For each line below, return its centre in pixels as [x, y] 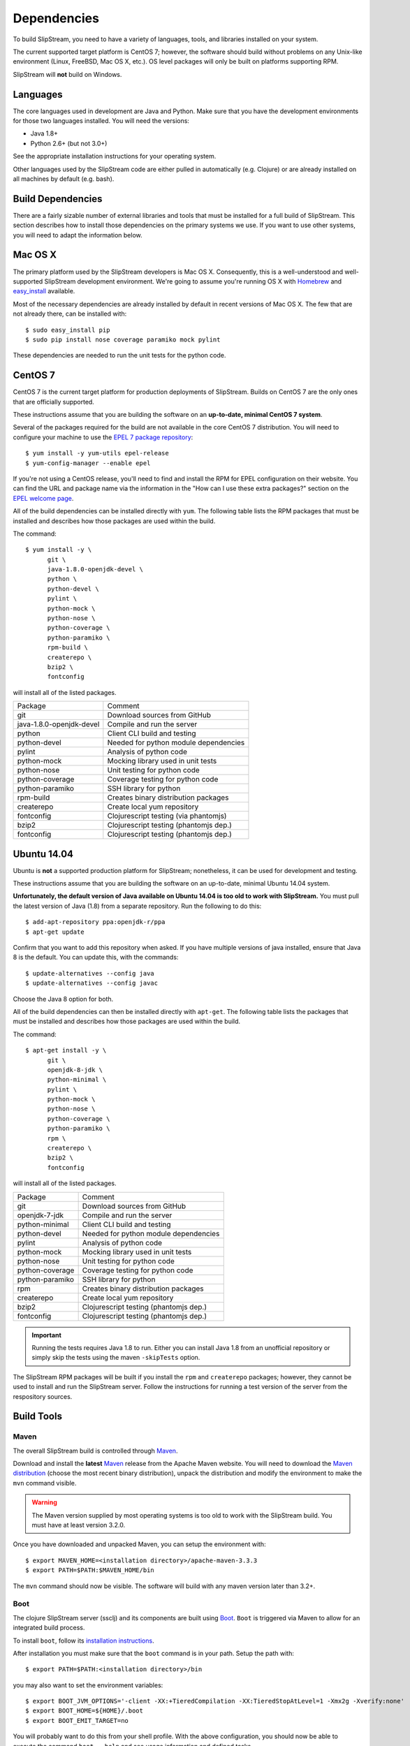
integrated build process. [49, 1628]
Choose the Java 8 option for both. [63, 999]
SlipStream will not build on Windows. [67, 74]
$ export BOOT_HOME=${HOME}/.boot [84, 1711]
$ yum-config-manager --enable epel [88, 463]
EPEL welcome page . [43, 498]
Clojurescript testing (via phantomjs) [167, 816]
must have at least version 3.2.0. [79, 1525]
